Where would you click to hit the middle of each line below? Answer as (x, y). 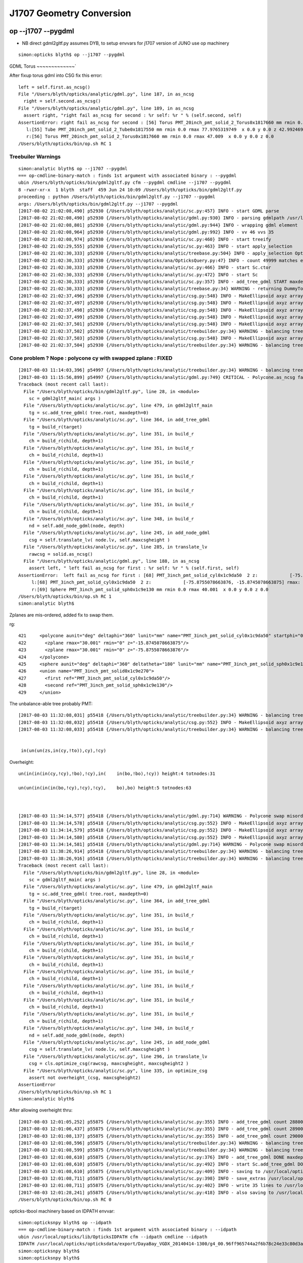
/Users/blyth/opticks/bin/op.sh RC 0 (65, 1200)
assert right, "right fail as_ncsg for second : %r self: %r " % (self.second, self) (133, 115)
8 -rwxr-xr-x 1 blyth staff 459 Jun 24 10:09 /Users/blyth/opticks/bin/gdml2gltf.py (130, 190)
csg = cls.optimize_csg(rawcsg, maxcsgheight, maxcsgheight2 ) (109, 1064)
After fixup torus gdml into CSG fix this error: (56, 75)
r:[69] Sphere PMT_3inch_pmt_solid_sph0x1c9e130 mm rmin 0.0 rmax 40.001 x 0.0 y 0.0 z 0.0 (150, 589)
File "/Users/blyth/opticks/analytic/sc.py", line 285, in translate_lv (115, 547)
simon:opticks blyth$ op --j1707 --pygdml (72, 55)
